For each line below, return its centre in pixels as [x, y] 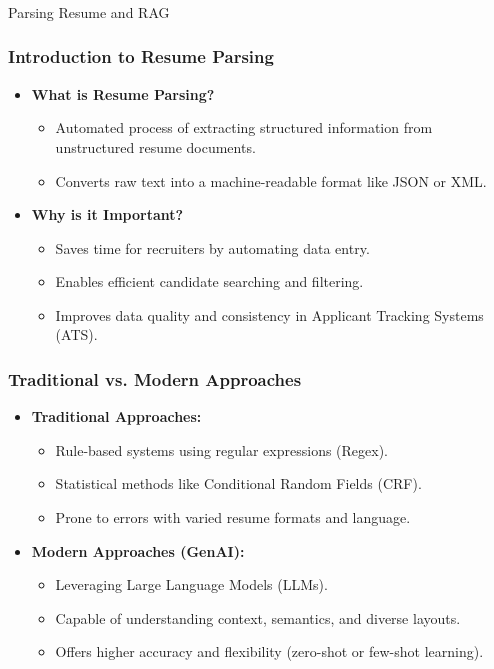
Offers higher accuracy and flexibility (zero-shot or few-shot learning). [269, 651]
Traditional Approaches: [116, 416]
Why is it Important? [107, 214]
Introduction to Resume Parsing [141, 56]
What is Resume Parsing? [123, 93]
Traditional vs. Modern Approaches [155, 379]
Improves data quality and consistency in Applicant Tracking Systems [269, 314]
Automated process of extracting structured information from [244, 127]
